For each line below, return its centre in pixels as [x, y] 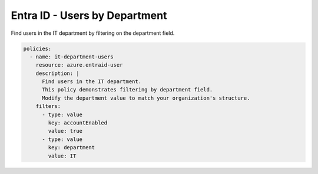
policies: [37, 48]
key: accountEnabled [78, 123]
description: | [57, 73]
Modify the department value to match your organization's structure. [146, 98]
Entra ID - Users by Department [89, 15]
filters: [48, 106]
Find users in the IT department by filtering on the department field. [93, 33]
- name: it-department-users [72, 57]
